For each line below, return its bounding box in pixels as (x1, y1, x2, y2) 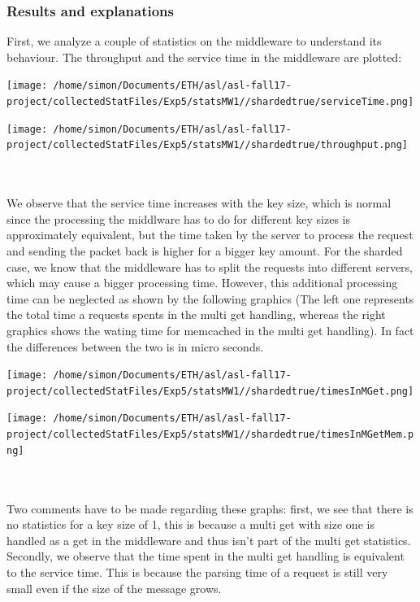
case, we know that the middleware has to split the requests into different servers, (6, 258, 413, 275)
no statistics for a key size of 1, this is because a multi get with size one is (6, 516, 375, 533)
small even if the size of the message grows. (6, 579, 222, 596)
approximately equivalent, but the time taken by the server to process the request (6, 226, 414, 243)
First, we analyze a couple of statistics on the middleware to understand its (6, 33, 382, 50)
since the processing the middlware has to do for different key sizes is (6, 210, 350, 227)
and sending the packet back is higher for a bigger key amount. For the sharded (6, 242, 403, 259)
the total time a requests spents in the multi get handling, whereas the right (6, 306, 386, 323)
